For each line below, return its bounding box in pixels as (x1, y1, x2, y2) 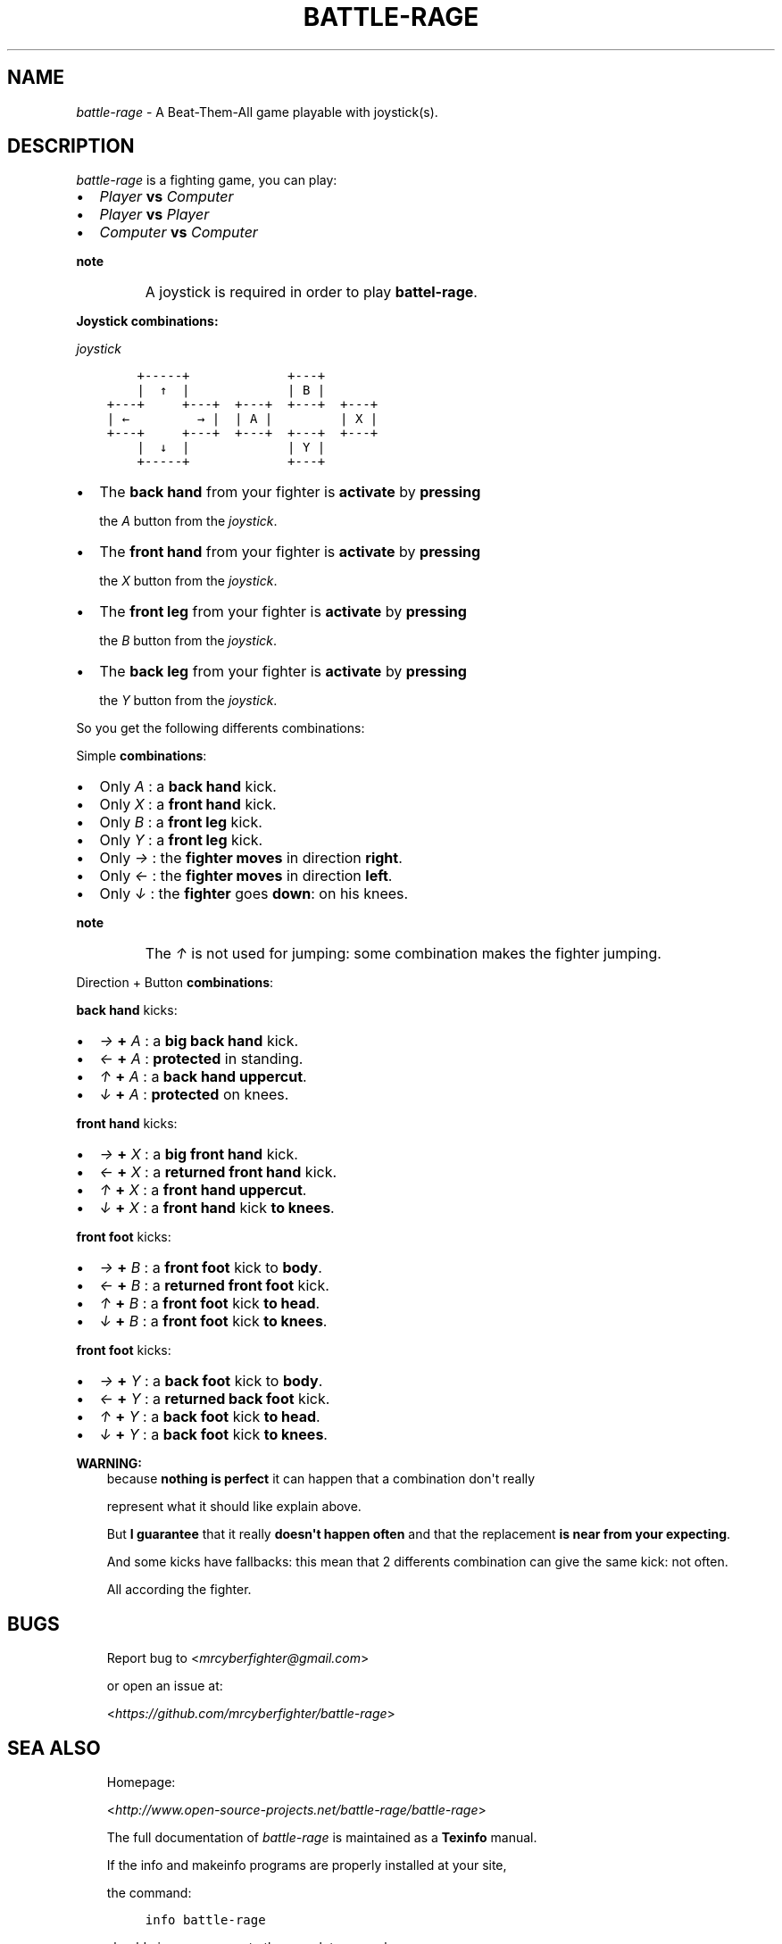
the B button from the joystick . (99, 633, 278, 649)
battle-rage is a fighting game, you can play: (76, 172, 337, 188)
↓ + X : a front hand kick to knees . (99, 1199, 335, 1217)
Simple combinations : (76, 748, 207, 764)
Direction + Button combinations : (76, 975, 274, 991)
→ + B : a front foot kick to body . (99, 1259, 322, 1277)
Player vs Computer (99, 187, 234, 206)
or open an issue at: (106, 1678, 223, 1694)
